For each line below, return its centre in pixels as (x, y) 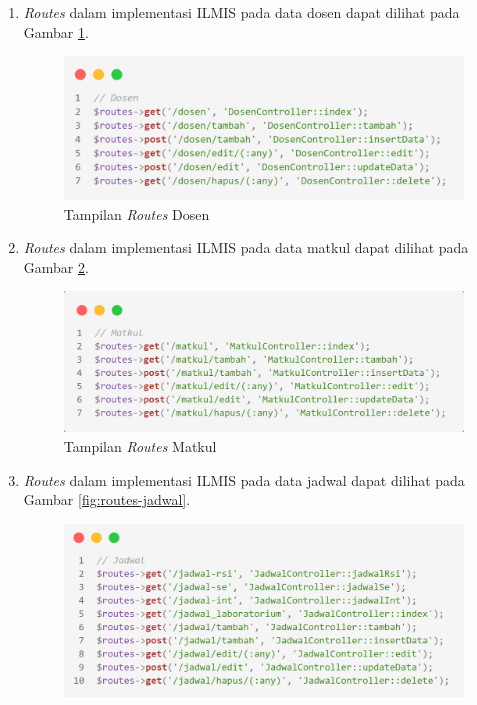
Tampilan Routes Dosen (136, 213)
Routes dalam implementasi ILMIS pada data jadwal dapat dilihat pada (244, 479)
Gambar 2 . (56, 266)
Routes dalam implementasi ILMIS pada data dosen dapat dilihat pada (241, 12)
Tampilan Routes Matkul (140, 446)
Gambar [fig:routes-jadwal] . (107, 499)
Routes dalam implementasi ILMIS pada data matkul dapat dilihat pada (246, 247)
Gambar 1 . (56, 31)
